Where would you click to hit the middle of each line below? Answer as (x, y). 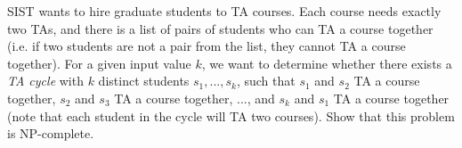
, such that (266, 81)
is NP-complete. (51, 133)
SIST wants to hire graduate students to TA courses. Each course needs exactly (224, 11)
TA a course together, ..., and (195, 98)
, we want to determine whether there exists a (327, 63)
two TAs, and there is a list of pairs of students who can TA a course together (220, 28)
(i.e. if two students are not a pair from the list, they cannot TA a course (207, 46)
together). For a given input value (99, 63)
